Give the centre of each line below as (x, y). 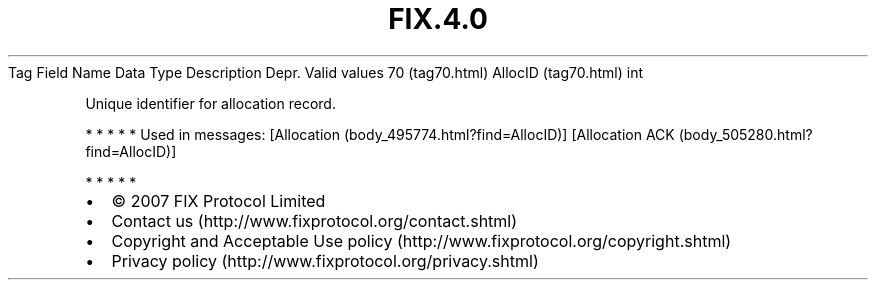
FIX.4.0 (438, 19)
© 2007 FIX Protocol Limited (218, 200)
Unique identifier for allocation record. (210, 103)
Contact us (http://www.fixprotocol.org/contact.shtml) (314, 220)
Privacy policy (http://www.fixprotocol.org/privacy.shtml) (325, 260)
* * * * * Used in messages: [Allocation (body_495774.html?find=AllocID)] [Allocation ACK (380, 134)
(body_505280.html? (745, 134)
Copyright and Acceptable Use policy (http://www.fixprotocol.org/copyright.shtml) (421, 240)
